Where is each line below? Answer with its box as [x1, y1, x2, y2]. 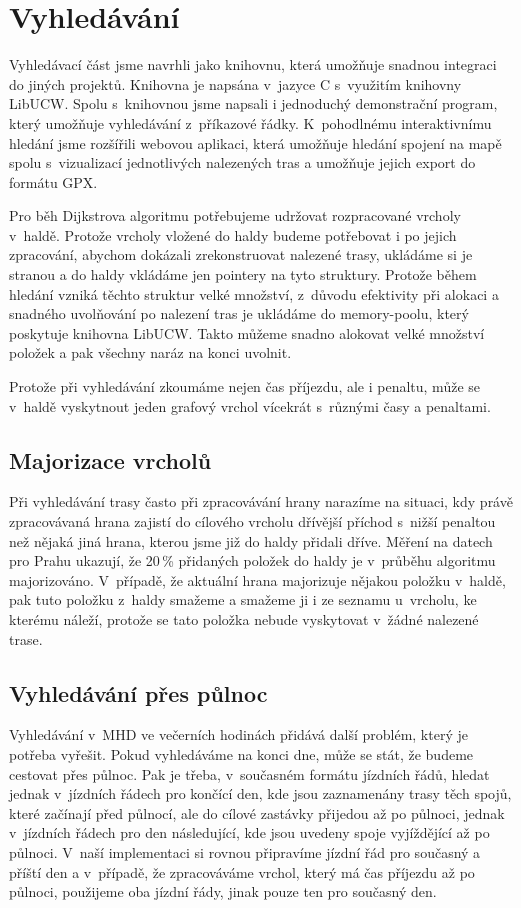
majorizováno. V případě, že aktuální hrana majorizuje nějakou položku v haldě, [9, 569, 506, 590]
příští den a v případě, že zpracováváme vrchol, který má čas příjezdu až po [9, 861, 475, 882]
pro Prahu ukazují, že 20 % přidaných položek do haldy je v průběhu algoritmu [9, 550, 496, 571]
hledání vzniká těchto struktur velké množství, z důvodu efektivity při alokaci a [9, 283, 499, 304]
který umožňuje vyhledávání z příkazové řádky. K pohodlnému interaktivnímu [9, 112, 492, 133]
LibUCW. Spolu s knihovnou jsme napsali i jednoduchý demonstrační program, [9, 93, 498, 114]
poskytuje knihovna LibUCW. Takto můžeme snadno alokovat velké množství [9, 322, 485, 343]
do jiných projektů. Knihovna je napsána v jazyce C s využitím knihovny [9, 73, 462, 94]
